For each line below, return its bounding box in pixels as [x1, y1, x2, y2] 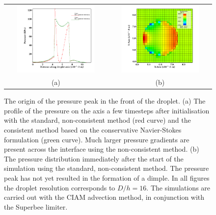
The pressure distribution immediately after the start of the [4, 153, 184, 163]
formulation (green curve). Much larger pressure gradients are [4, 134, 189, 144]
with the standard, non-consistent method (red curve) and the [4, 115, 191, 125]
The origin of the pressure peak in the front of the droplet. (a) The [4, 96, 206, 106]
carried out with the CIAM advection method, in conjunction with [4, 192, 205, 202]
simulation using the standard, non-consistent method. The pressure [4, 163, 209, 173]
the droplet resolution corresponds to [4, 182, 115, 192]
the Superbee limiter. [4, 201, 68, 212]
